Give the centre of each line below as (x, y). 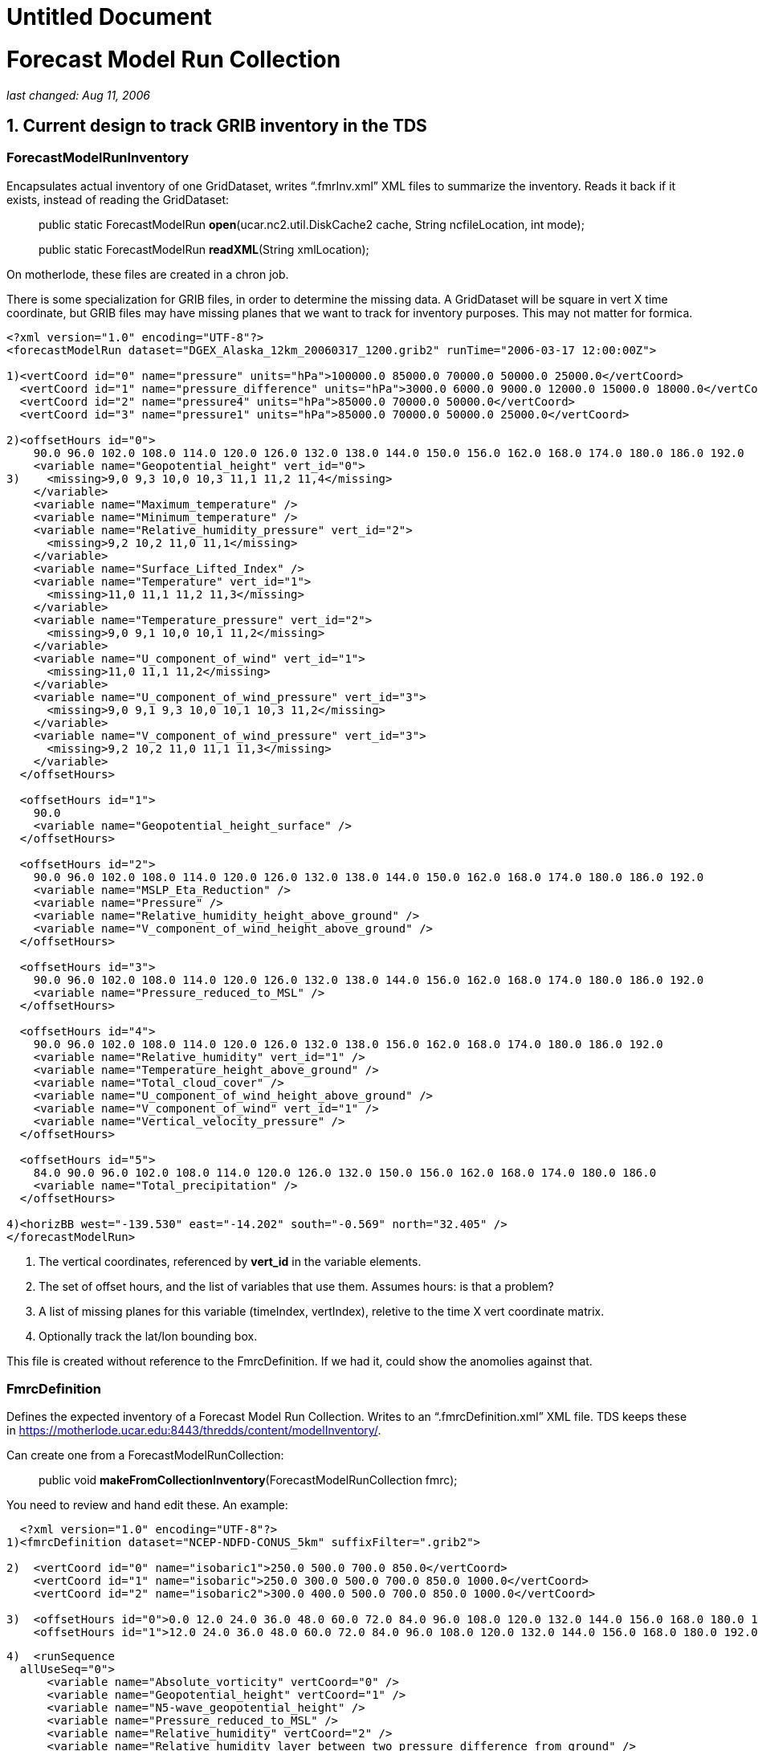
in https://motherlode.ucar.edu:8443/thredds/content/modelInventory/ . (194, 1431)
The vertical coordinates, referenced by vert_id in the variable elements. (230, 1261)
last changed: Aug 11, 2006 (78, 95)
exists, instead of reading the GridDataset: (118, 199)
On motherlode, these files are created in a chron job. (148, 274)
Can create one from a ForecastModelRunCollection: (145, 1455)
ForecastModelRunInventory (98, 158)
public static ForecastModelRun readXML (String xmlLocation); (204, 249)
